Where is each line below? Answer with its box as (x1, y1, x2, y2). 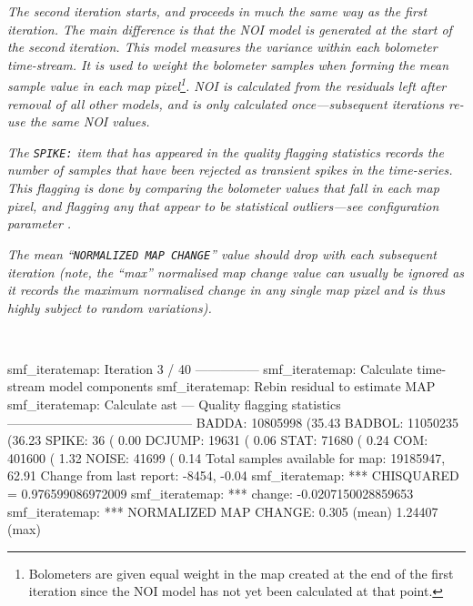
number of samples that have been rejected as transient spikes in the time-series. (7, 160, 453, 179)
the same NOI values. (29, 112, 150, 131)
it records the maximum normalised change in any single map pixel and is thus (7, 280, 445, 299)
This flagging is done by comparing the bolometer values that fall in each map (7, 178, 439, 197)
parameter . (7, 214, 72, 233)
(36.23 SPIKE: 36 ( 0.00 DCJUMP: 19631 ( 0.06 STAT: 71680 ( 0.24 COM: (7, 430, 428, 449)
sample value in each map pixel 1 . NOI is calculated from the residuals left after (7, 74, 447, 96)
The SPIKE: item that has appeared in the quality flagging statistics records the (7, 142, 445, 161)
